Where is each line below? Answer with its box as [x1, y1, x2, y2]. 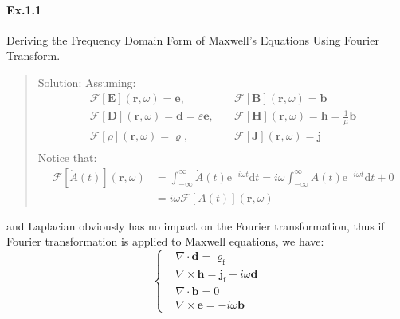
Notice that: [37, 149, 97, 166]
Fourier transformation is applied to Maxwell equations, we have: [6, 233, 324, 250]
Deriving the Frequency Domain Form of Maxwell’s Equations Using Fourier [6, 31, 379, 48]
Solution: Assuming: [37, 73, 136, 90]
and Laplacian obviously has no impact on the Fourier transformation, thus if [6, 217, 385, 234]
